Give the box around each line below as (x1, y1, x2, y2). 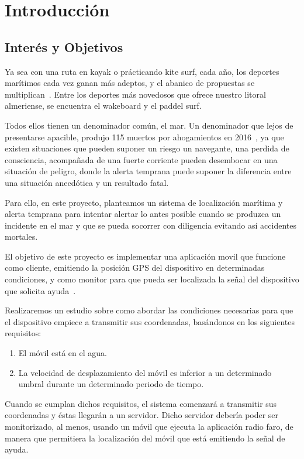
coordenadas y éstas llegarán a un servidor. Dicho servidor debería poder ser (5, 409, 279, 421)
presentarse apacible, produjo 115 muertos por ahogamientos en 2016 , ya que (5, 130, 284, 143)
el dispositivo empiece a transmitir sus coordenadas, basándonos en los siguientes (5, 315, 295, 327)
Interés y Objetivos (5, 37, 123, 56)
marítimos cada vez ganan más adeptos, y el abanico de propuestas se (5, 77, 255, 89)
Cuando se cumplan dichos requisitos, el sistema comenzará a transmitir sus (5, 397, 277, 409)
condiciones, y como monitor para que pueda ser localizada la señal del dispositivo (5, 273, 299, 285)
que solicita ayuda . (5, 284, 76, 296)
